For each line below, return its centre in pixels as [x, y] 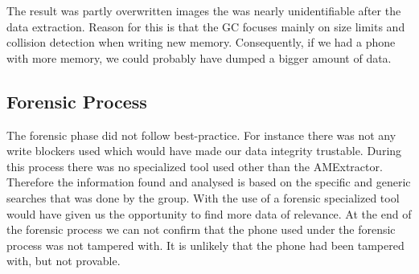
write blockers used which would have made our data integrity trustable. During [204, 151]
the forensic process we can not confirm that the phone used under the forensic [201, 229]
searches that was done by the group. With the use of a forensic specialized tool [203, 197]
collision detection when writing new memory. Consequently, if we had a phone [201, 42]
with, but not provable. [64, 261]
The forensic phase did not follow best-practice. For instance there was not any [201, 135]
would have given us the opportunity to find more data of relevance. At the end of [209, 213]
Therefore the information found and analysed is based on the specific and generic [209, 182]
